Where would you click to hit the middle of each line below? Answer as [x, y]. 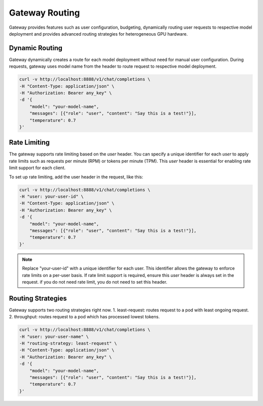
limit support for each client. [37, 168]
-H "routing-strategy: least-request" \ [68, 343]
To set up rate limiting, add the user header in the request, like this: [76, 177]
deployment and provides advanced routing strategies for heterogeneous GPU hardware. [98, 34]
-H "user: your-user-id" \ [51, 197]
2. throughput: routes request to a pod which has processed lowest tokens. [85, 317]
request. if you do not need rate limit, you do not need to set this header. [95, 282]
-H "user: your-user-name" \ [54, 337]
